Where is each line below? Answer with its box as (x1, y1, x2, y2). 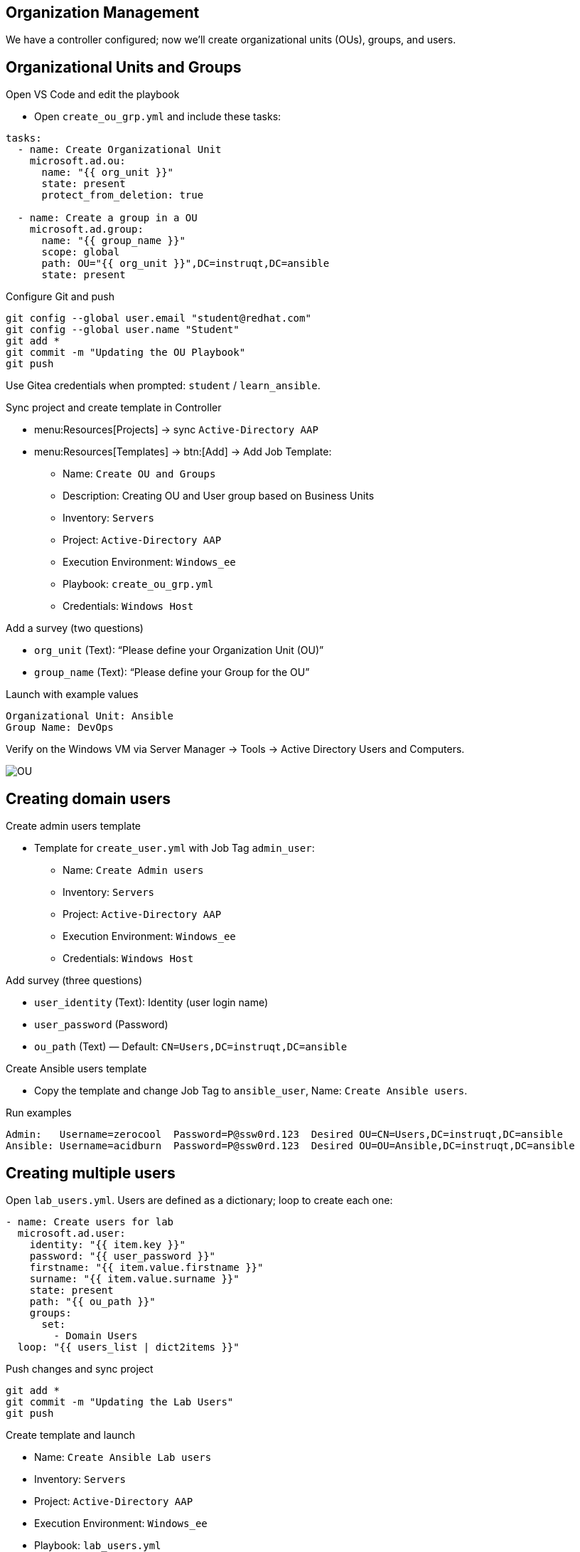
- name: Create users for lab (6, 1215, 174, 1228)
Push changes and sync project (6, 1362, 154, 1375)
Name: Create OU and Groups (63, 468, 216, 480)
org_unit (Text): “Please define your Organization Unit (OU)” (34, 644, 324, 657)
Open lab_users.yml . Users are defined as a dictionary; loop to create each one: (6, 1193, 393, 1206)
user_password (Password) (34, 1018, 168, 1031)
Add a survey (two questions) (6, 622, 144, 635)
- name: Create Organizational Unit (17, 144, 222, 156)
